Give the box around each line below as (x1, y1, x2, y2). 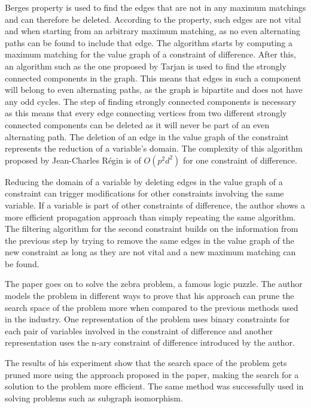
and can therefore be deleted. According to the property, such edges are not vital (5, 13, 301, 25)
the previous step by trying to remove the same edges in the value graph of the (5, 234, 294, 246)
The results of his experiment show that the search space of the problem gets (5, 356, 287, 369)
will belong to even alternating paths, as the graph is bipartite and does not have (5, 83, 303, 96)
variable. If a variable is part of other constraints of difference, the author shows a (5, 198, 305, 211)
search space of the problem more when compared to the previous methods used (5, 301, 298, 313)
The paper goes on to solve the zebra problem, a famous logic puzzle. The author (5, 277, 303, 290)
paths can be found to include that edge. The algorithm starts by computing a (5, 36, 292, 49)
